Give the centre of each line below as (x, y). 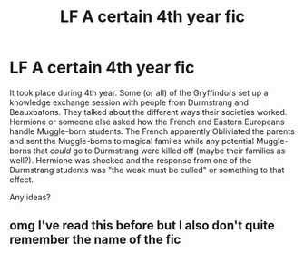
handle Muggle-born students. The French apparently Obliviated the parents (152, 131)
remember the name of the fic (95, 240)
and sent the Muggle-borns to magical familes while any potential (132, 141)
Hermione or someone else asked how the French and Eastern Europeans (147, 122)
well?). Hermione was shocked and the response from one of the (131, 160)
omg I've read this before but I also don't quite (142, 225)
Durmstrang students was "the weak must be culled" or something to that (147, 170)
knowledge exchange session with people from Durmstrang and (129, 102)
